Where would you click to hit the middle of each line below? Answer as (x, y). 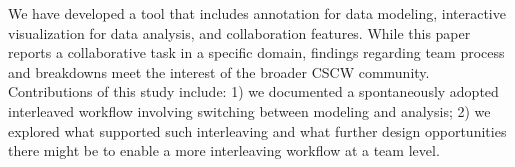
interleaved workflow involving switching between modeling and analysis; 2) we (249, 110)
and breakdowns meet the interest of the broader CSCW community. (219, 71)
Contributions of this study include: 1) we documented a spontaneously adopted (253, 91)
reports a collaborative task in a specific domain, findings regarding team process (256, 52)
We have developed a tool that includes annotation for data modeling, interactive (257, 13)
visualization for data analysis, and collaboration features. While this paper (239, 32)
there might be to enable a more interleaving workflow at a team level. (224, 150)
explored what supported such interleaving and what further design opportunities (257, 130)
